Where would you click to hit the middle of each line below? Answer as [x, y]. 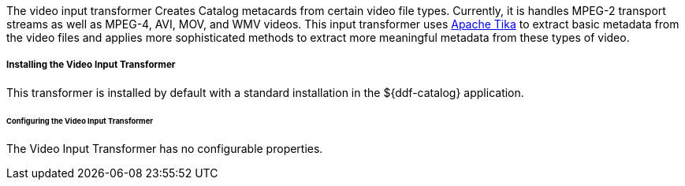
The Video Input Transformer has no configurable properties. [165, 149]
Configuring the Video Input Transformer [80, 121]
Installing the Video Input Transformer [91, 65]
